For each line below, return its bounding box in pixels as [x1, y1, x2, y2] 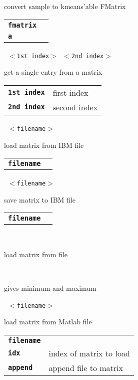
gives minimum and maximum [4, 283, 96, 293]
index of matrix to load [48, 347, 130, 359]
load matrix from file [4, 249, 67, 259]
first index [52, 86, 88, 98]
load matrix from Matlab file [4, 316, 92, 327]
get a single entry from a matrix [4, 67, 102, 77]
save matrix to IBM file [4, 194, 76, 205]
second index [52, 101, 98, 113]
